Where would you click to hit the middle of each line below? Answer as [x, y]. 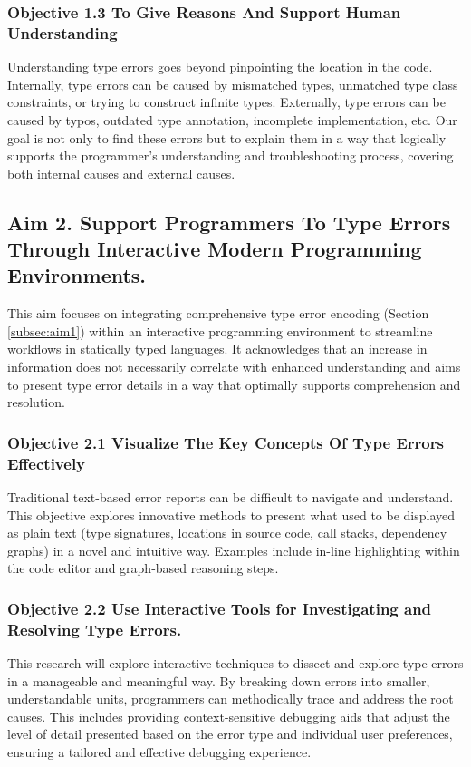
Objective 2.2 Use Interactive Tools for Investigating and [220, 608]
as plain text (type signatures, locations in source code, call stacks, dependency [227, 533]
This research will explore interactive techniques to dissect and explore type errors [235, 663]
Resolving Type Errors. [95, 629]
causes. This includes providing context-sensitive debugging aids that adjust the [229, 716]
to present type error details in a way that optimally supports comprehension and [234, 384]
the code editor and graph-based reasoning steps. [143, 568]
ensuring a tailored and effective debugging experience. [159, 752]
